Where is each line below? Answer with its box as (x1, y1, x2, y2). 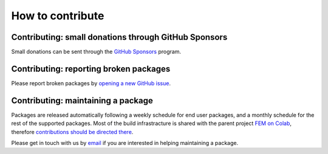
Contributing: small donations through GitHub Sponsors (11, 32, 228, 42)
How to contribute (11, 9, 104, 22)
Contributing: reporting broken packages (11, 63, 171, 74)
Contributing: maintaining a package (11, 95, 153, 106)
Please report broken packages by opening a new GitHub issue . (11, 79, 171, 87)
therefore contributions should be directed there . (11, 128, 134, 135)
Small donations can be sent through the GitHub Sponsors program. (11, 48, 182, 56)
